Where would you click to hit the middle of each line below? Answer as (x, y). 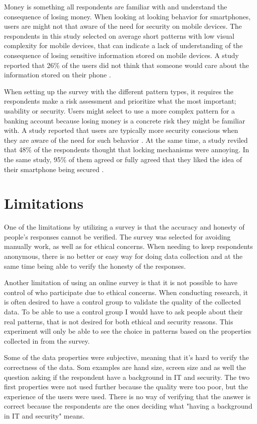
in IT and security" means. (44, 415)
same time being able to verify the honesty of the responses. (95, 266)
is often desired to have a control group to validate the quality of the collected (123, 302)
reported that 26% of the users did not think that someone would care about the (127, 65)
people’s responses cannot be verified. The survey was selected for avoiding (117, 236)
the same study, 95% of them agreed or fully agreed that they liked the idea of (123, 159)
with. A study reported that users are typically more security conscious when (121, 130)
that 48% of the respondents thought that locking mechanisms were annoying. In (127, 150)
